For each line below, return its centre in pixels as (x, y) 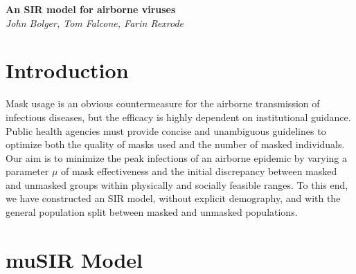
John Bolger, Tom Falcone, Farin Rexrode (95, 22)
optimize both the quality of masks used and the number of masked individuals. (175, 144)
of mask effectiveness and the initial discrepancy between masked (199, 171)
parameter (27, 171)
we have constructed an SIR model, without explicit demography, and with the (173, 198)
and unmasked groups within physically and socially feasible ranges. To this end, (177, 184)
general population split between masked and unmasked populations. (152, 212)
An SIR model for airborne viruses (91, 9)
